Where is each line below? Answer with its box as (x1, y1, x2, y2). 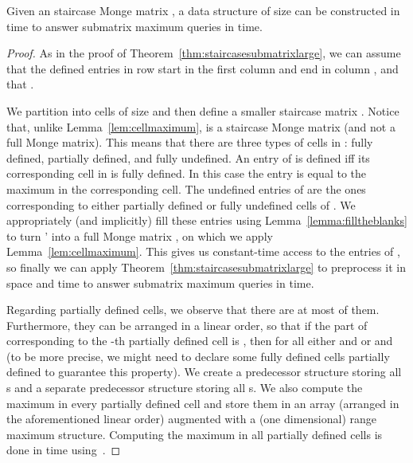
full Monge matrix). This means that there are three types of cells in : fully (6, 134, 373, 151)
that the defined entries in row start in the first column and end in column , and (6, 60, 399, 77)
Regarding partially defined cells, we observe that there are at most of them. (6, 301, 380, 318)
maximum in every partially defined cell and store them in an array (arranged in (6, 394, 399, 411)
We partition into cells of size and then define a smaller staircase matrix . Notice (6, 102, 399, 119)
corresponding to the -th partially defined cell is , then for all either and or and (6, 332, 393, 349)
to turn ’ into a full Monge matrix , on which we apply (6, 227, 273, 244)
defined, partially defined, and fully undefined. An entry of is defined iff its (6, 149, 370, 166)
